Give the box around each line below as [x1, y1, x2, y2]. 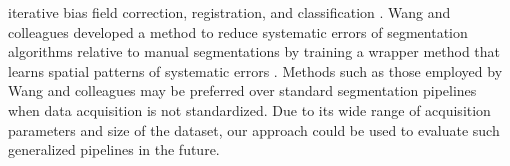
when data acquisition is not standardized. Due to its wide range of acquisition [8, 99, 491, 120]
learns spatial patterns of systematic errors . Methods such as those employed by [8, 60, 503, 81]
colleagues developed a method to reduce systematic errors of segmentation [8, 21, 468, 42]
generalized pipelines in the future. [8, 139, 220, 160]
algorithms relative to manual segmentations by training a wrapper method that [8, 41, 501, 62]
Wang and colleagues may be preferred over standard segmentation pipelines [8, 80, 477, 101]
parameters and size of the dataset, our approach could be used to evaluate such [8, 119, 500, 140]
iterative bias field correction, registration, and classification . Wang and [8, 2, 451, 22]
